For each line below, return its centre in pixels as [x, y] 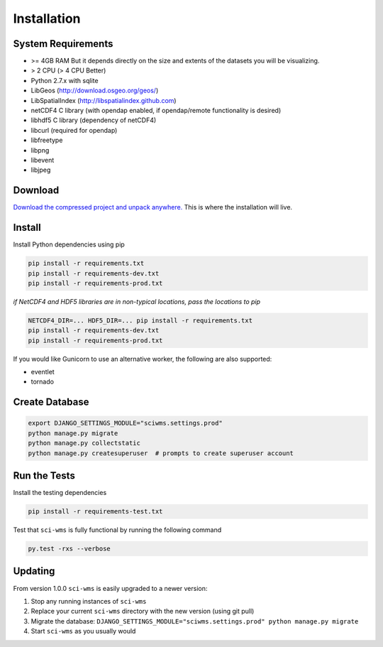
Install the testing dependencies [60, 493]
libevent [43, 160]
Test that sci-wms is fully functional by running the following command [117, 530]
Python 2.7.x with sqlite [65, 80]
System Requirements [63, 44]
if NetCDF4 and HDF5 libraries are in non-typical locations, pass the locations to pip [137, 301]
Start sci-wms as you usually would [83, 631]
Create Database [51, 402]
